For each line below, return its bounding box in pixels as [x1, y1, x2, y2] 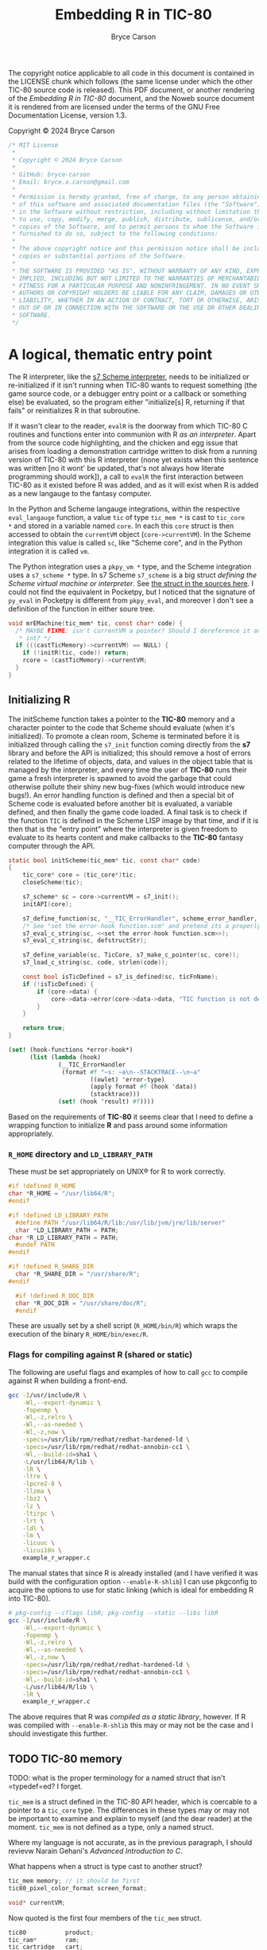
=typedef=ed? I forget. [8, 1781, 83, 1791]
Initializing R [8, 693, 71, 707]
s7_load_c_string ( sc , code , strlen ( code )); [22, 958, 169, 967]
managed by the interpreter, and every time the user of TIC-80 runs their [8, 765, 248, 775]
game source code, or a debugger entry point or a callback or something [8, 388, 247, 398]
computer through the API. [8, 841, 95, 850]
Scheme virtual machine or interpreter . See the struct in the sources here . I [8, 578, 254, 588]
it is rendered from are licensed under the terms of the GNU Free [8, 102, 220, 111]
